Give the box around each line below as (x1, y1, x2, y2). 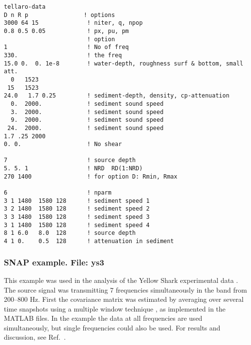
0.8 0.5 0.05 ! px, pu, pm (4, 27, 129, 34)
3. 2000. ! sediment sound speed (11, 108, 164, 115)
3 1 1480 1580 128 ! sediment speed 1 (4, 197, 150, 204)
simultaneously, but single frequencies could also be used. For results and (4, 322, 220, 332)
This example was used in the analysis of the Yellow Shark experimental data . (4, 275, 238, 285)
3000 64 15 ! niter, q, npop (4, 19, 143, 27)
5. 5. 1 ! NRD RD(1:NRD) (4, 165, 143, 172)
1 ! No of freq (4, 44, 129, 51)
